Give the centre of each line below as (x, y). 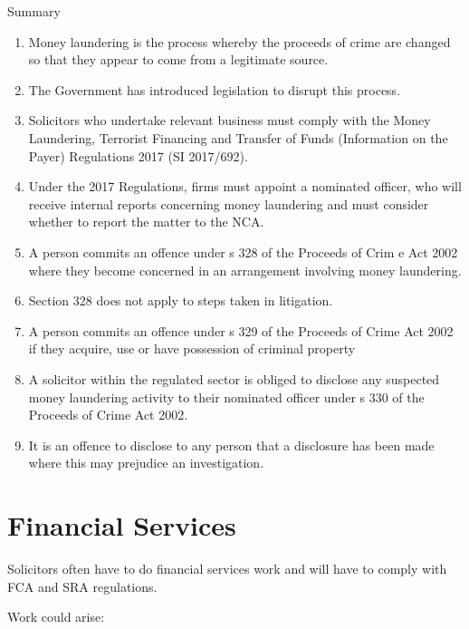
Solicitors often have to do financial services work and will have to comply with (227, 568)
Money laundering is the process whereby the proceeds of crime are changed (239, 41)
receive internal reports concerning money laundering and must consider (229, 203)
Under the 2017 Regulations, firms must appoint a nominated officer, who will (245, 186)
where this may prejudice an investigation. (146, 463)
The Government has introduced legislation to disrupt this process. (215, 89)
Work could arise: (56, 617)
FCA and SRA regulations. (82, 586)
